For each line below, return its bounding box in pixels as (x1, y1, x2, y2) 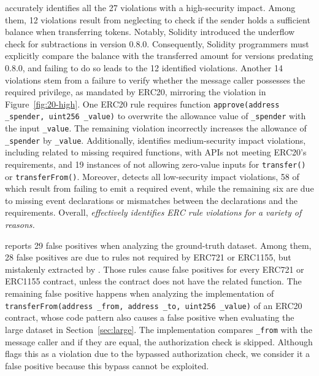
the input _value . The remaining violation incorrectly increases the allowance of (5, 122, 307, 135)
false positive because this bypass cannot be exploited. (5, 359, 209, 372)
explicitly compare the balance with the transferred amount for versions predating (5, 49, 313, 62)
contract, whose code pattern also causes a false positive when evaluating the (5, 311, 294, 324)
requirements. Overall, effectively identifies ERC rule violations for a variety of (5, 206, 302, 219)
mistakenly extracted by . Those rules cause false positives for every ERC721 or (5, 262, 304, 275)
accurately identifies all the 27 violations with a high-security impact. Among (5, 1, 296, 14)
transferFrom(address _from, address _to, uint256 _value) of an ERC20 (5, 299, 302, 311)
